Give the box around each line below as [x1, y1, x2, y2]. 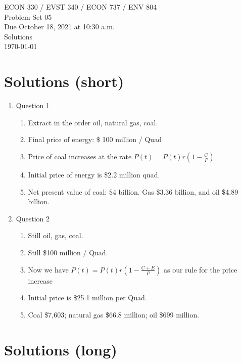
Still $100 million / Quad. [28, 247, 108, 258]
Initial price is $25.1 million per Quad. [28, 292, 147, 303]
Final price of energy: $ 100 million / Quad [28, 134, 162, 145]
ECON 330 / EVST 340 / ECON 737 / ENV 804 [4, 2, 157, 12]
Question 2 [16, 213, 50, 223]
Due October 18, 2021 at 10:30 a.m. [4, 21, 115, 32]
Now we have [28, 264, 69, 275]
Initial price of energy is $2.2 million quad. [28, 169, 160, 180]
